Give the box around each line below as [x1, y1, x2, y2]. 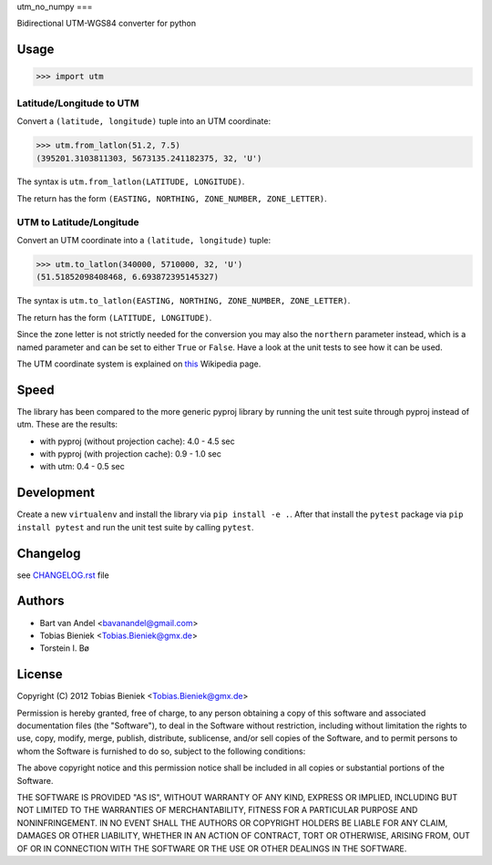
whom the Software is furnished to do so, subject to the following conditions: [16, 746, 306, 757]
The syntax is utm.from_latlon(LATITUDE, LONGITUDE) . [16, 176, 245, 187]
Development [16, 485, 96, 500]
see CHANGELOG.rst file [16, 570, 109, 581]
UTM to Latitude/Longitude [16, 215, 139, 228]
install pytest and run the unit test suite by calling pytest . [16, 521, 254, 532]
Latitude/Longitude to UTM [16, 97, 139, 109]
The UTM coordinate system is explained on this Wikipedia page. [16, 358, 261, 369]
